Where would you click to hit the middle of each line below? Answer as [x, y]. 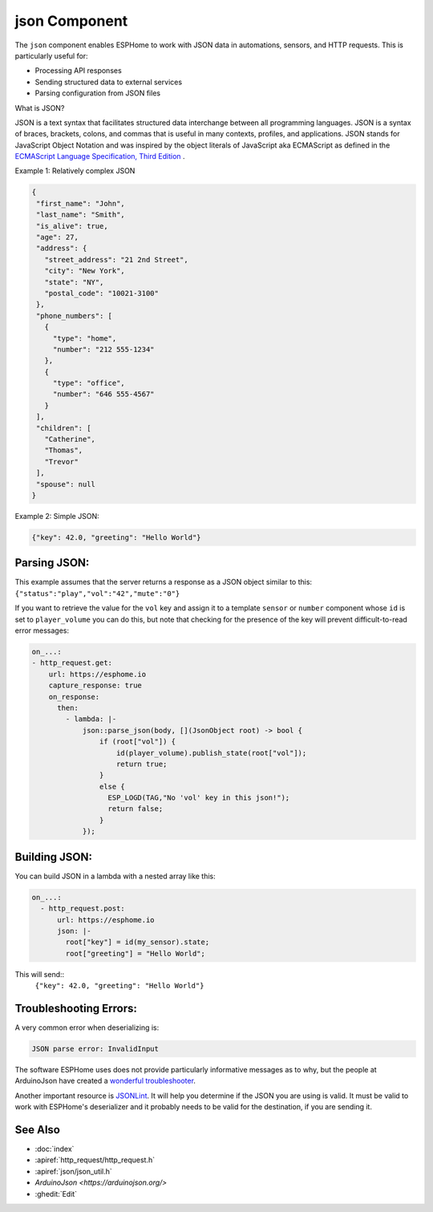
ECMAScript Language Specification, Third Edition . [100, 156]
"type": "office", [89, 383]
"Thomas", [64, 450]
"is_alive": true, [72, 226]
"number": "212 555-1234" [104, 349]
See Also [37, 1130]
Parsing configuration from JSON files [97, 93]
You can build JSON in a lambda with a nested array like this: [115, 876]
